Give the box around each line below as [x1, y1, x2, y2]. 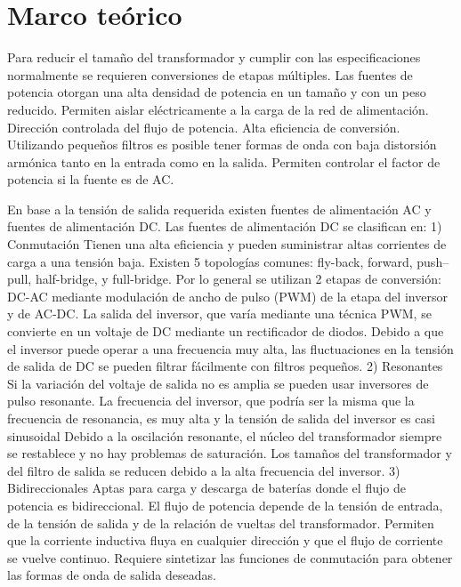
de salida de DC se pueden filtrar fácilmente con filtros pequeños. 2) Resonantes [7, 357, 443, 375]
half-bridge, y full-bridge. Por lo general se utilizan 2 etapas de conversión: [35, 269, 441, 288]
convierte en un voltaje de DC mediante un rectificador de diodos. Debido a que [7, 322, 444, 341]
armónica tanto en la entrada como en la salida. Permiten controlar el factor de [7, 152, 441, 171]
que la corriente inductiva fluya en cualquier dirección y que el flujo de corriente [7, 531, 443, 550]
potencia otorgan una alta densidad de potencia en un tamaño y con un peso [7, 83, 426, 101]
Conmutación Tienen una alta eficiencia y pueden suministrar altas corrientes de [7, 235, 447, 253]
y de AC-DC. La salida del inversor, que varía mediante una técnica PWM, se [7, 304, 432, 323]
